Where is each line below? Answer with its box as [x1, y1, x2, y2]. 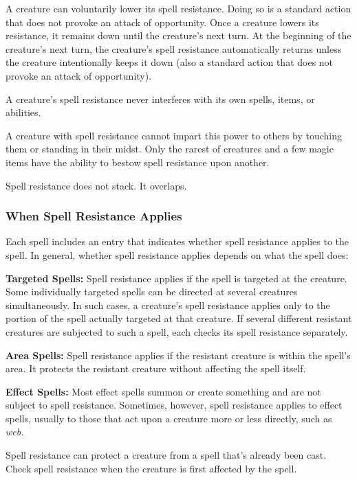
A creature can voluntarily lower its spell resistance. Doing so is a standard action [6, 1, 351, 15]
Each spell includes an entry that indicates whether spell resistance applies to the [6, 234, 349, 249]
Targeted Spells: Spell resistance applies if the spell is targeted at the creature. [6, 271, 347, 285]
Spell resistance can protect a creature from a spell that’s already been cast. [6, 448, 327, 462]
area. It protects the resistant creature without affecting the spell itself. [6, 361, 306, 376]
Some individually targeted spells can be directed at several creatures [6, 284, 298, 299]
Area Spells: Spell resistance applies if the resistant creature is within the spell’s [6, 347, 351, 362]
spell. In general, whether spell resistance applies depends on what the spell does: [6, 247, 349, 262]
